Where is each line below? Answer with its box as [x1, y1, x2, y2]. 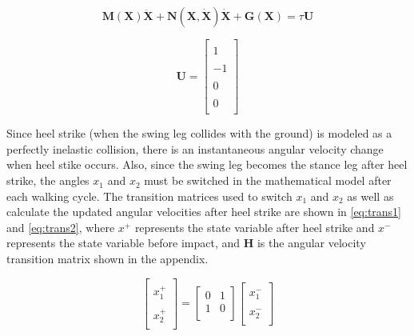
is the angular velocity [257, 234, 366, 251]
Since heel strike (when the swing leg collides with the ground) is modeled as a [6, 125, 392, 142]
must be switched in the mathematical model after [144, 172, 392, 189]
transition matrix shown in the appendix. [6, 250, 209, 267]
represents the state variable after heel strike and [134, 218, 375, 235]
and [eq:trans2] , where [6, 218, 115, 235]
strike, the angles [6, 172, 90, 189]
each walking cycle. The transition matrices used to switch [6, 187, 293, 204]
